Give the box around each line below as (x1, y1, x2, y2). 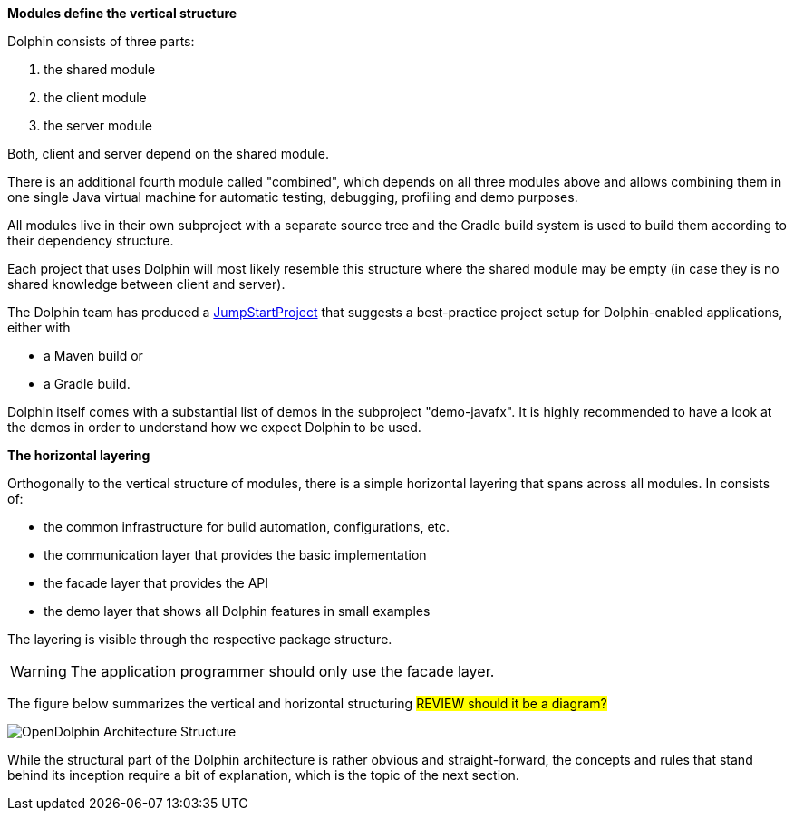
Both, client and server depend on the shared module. (7, 146, 329, 161)
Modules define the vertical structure (7, 5, 237, 21)
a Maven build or (44, 348, 143, 363)
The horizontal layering (7, 447, 150, 463)
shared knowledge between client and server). (7, 276, 286, 292)
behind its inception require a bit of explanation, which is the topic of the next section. (7, 767, 519, 783)
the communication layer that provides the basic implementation (44, 547, 427, 563)
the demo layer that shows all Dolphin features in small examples (44, 603, 431, 619)
